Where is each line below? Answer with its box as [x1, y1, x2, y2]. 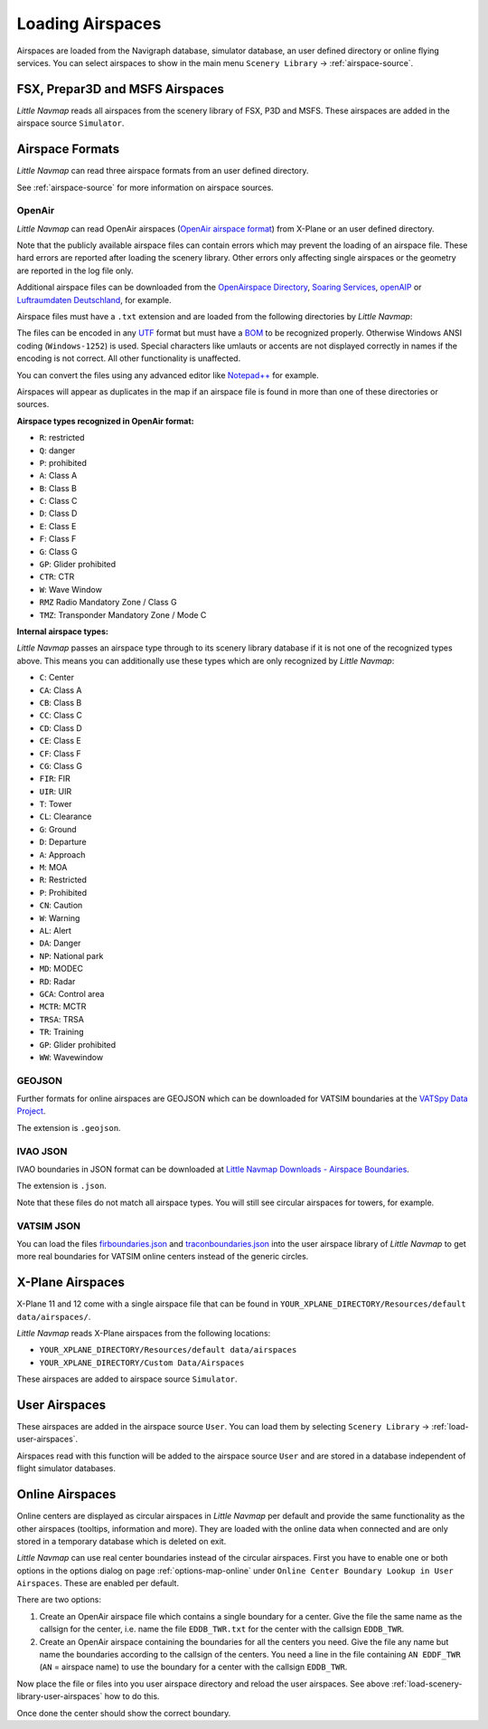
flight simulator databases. [16, 1463, 117, 1474]
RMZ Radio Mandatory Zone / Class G [39, 597, 177, 608]
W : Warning [39, 912, 80, 923]
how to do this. [104, 1691, 160, 1702]
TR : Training [39, 1027, 85, 1038]
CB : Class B [39, 697, 82, 708]
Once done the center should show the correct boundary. [16, 1707, 231, 1718]
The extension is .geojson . [16, 1122, 121, 1133]
